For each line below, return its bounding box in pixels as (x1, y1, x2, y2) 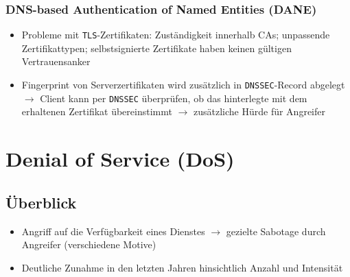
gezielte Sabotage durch (226, 224, 326, 238)
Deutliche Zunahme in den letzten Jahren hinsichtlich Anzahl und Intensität (21, 260, 343, 274)
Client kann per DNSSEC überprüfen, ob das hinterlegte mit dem (40, 91, 307, 105)
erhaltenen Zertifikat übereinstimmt (21, 104, 172, 119)
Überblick (5, 191, 77, 213)
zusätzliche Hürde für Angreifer (194, 104, 325, 119)
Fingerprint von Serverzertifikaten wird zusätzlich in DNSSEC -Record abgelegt (21, 77, 345, 92)
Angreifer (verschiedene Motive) (21, 237, 156, 252)
